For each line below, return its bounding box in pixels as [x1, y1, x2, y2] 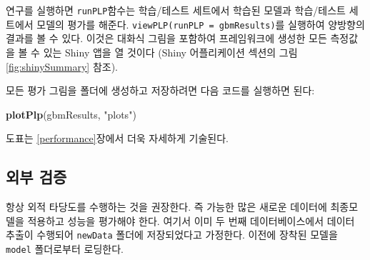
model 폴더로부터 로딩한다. [6, 241, 124, 256]
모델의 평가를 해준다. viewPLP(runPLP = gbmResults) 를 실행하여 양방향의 [36, 16, 365, 31]
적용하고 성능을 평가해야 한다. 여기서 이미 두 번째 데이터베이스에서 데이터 [27, 213, 355, 228]
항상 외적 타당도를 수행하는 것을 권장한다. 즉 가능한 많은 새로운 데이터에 [6, 199, 327, 214]
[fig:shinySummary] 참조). [6, 59, 118, 74]
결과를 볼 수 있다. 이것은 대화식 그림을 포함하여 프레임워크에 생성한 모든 [6, 31, 327, 46]
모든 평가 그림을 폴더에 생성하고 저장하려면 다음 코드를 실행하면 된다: [6, 83, 315, 98]
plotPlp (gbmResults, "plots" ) [6, 106, 136, 121]
